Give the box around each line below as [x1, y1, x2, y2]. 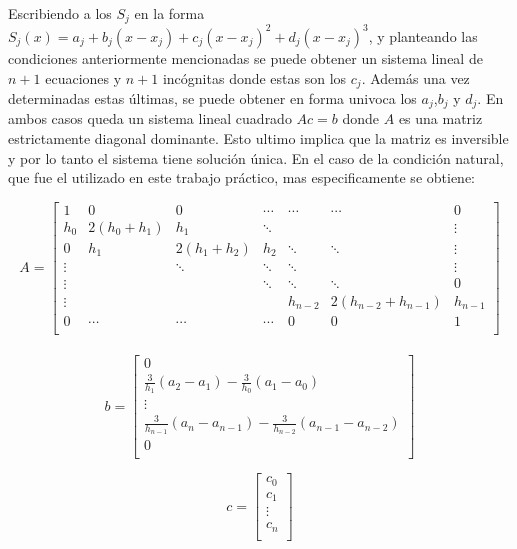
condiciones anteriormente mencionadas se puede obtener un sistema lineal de [8, 47, 483, 68]
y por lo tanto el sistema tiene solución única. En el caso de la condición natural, [8, 147, 504, 168]
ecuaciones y [45, 67, 122, 88]
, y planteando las [368, 25, 478, 46]
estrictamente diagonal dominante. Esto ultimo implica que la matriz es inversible [8, 128, 509, 149]
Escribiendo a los [8, 3, 112, 23]
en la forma [134, 3, 205, 23]
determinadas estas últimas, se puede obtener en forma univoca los [8, 88, 417, 108]
